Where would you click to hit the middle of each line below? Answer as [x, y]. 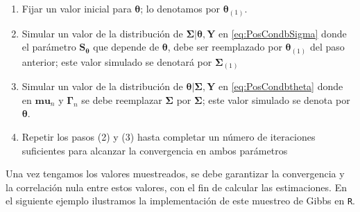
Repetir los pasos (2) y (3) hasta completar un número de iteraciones [169, 136]
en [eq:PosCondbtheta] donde [281, 86]
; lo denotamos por [180, 8]
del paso [327, 47]
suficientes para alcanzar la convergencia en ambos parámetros [155, 150]
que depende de [126, 47]
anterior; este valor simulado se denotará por [117, 61]
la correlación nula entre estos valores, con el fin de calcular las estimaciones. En [176, 187]
